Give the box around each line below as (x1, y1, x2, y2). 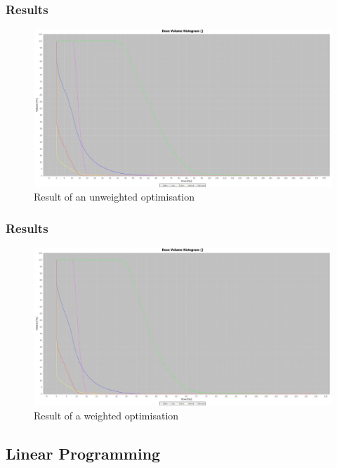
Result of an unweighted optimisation (34, 189, 195, 204)
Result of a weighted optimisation (34, 408, 179, 423)
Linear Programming (6, 443, 161, 464)
